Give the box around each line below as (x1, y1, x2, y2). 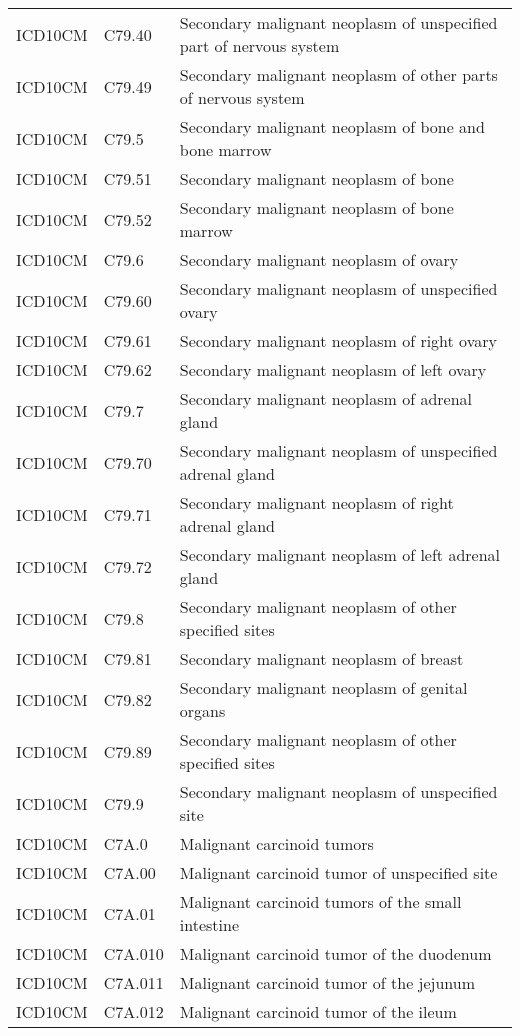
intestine (179, 913, 239, 936)
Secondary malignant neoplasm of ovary (179, 248, 459, 271)
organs (179, 699, 226, 722)
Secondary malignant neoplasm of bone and (179, 115, 485, 138)
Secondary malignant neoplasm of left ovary (179, 358, 487, 381)
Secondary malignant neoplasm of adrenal (179, 387, 473, 410)
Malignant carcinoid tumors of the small (179, 890, 462, 913)
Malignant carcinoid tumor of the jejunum (179, 971, 476, 994)
